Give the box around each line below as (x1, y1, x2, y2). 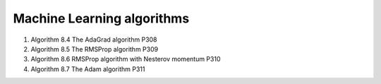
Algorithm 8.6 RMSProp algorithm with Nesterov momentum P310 (30, 55, 221, 64)
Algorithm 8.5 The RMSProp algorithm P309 (30, 44, 159, 53)
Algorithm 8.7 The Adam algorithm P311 (30, 64, 145, 73)
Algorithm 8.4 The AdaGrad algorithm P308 (30, 35, 158, 44)
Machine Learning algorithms (13, 11, 190, 26)
